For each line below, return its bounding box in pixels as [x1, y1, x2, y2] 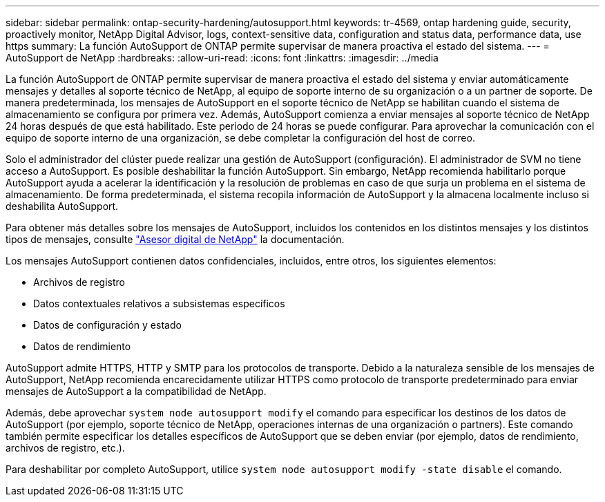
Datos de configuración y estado [33, 319, 182, 331]
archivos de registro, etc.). [6, 442, 125, 454]
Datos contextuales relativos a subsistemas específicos [33, 298, 285, 309]
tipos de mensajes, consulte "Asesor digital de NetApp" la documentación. [6, 233, 345, 245]
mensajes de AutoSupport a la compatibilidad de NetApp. [6, 385, 267, 397]
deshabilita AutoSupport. [6, 200, 119, 212]
